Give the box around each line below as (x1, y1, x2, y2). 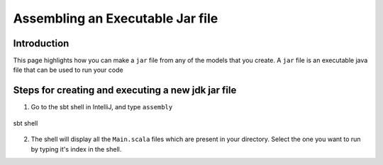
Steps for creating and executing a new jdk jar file (13, 85, 237, 97)
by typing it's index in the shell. (30, 145, 122, 153)
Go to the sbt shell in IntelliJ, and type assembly (30, 103, 173, 111)
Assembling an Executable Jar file (13, 11, 218, 26)
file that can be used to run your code (13, 66, 123, 74)
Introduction (13, 37, 70, 49)
